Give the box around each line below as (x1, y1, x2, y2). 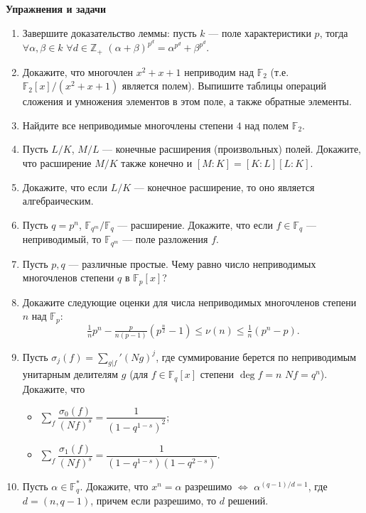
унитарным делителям (22, 367, 119, 382)
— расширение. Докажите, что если (117, 217, 273, 232)
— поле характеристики (208, 25, 311, 40)
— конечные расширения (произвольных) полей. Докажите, (102, 141, 361, 156)
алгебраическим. (22, 193, 94, 208)
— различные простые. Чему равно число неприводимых (68, 256, 316, 271)
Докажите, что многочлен (22, 64, 133, 79)
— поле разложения (122, 232, 208, 247)
